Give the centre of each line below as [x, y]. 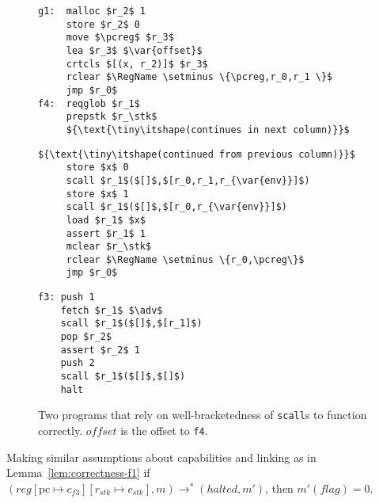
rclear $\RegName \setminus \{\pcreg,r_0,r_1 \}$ [199, 77]
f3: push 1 [66, 297]
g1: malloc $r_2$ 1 [92, 11]
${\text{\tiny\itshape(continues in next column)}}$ [208, 130]
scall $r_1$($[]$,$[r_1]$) [131, 324]
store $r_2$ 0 [103, 24]
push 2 [78, 363]
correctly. [61, 431]
